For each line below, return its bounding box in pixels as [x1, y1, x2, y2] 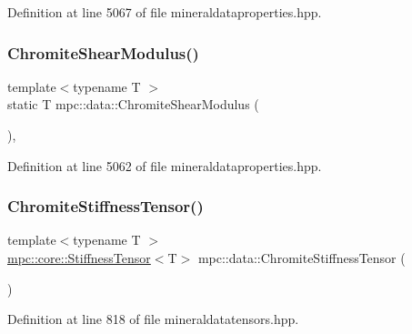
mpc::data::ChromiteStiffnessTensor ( [197, 248, 406, 267]
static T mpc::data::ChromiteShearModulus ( [7, 95, 259, 114]
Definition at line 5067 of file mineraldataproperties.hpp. [7, 3, 322, 21]
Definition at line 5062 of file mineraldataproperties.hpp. [7, 156, 322, 175]
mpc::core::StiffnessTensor [7, 248, 151, 267]
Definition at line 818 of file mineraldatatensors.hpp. [7, 309, 299, 329]
